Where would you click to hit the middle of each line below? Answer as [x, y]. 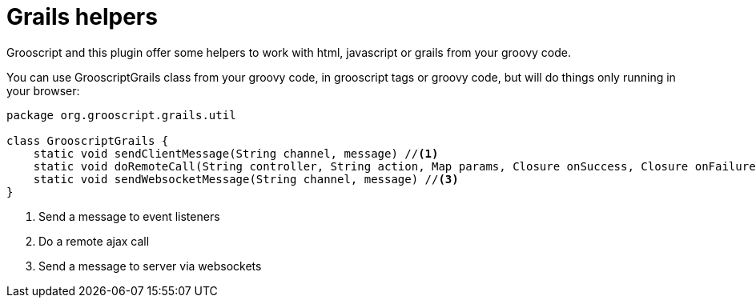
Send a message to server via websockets [150, 266]
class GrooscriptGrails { [88, 140]
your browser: [43, 90]
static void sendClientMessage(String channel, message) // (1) [236, 153]
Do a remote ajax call [94, 241]
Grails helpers [82, 17]
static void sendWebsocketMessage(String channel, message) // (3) [246, 179]
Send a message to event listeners [129, 216]
